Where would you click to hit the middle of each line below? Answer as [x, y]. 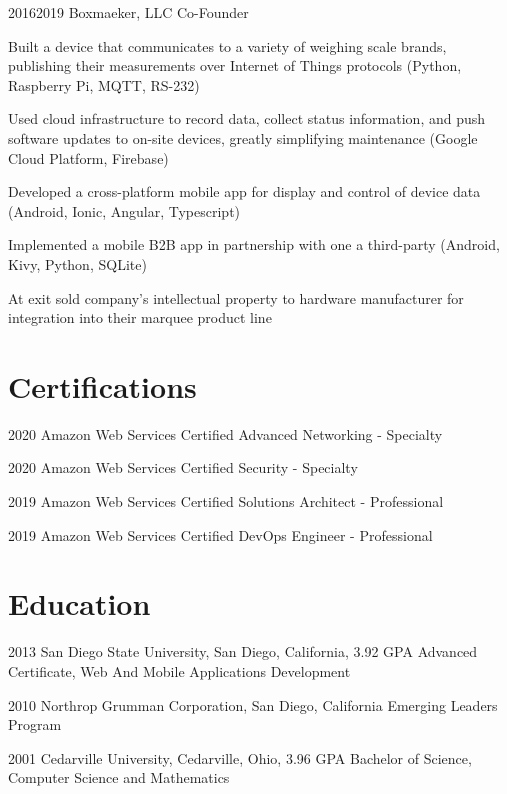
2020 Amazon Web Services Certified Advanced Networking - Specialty [225, 433]
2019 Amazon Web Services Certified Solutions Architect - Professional [226, 501]
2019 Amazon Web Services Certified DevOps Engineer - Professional [220, 534]
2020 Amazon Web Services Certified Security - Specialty [183, 467]
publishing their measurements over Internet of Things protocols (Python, [235, 65]
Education [79, 603]
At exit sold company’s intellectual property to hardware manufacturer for [236, 297]
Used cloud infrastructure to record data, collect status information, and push [247, 118]
